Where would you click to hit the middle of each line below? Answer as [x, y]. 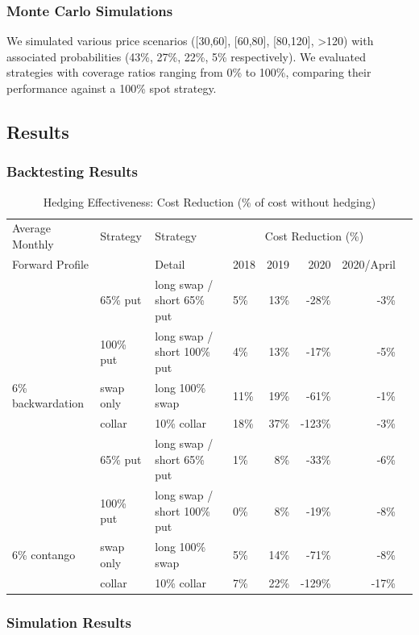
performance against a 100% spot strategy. [112, 88]
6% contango [44, 554]
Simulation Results [69, 622]
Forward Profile [51, 263]
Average [31, 228]
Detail [170, 263]
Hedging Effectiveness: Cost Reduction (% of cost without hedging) [209, 201]
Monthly [33, 244]
